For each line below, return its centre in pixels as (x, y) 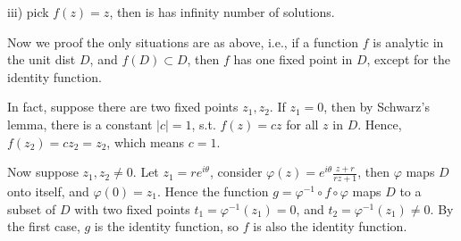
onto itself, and (48, 191)
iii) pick (28, 12)
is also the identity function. (330, 226)
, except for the (408, 59)
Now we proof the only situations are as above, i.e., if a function (183, 42)
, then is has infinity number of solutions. (222, 12)
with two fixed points (132, 208)
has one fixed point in (293, 59)
